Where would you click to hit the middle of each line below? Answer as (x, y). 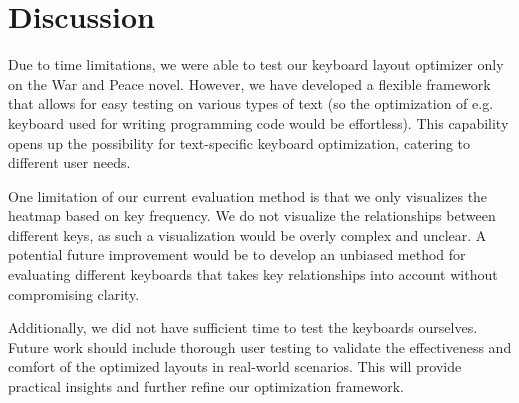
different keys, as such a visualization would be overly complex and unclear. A (247, 234)
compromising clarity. (74, 293)
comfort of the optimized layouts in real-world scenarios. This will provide (235, 366)
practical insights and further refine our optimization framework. (206, 386)
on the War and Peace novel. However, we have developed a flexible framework (249, 83)
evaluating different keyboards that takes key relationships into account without (253, 274)
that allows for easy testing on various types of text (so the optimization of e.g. (251, 103)
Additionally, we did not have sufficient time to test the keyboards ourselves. (243, 327)
